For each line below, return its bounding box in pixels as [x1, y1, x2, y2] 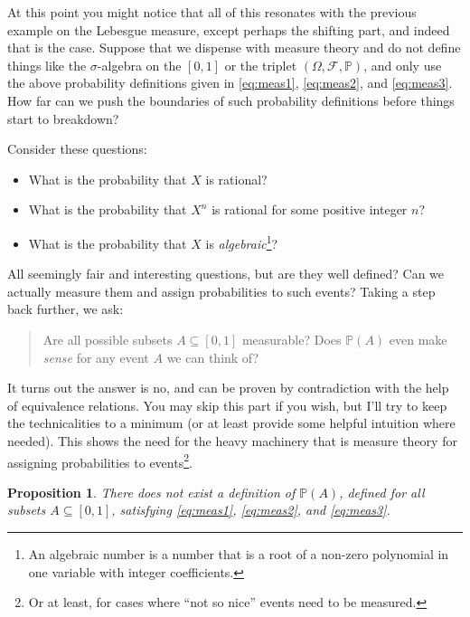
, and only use [363, 55, 442, 74]
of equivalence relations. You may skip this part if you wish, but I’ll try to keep [7, 395, 447, 414]
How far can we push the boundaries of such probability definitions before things [7, 90, 455, 109]
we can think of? [166, 347, 259, 366]
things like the [7, 55, 87, 74]
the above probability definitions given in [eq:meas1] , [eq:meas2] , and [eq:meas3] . [7, 73, 453, 92]
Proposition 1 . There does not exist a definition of [7, 482, 296, 501]
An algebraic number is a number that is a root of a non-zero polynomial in [28, 544, 449, 563]
